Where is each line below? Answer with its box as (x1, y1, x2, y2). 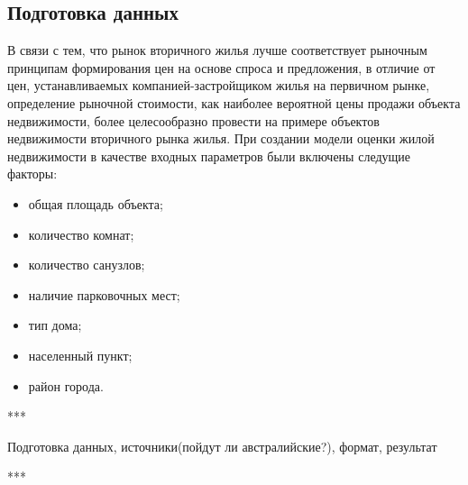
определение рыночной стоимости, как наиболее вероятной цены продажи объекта (7, 93, 461, 112)
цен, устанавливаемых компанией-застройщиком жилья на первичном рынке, (7, 76, 430, 95)
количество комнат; (28, 224, 134, 243)
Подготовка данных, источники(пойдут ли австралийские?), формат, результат (7, 436, 437, 455)
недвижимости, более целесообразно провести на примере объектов (7, 111, 380, 130)
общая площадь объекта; (28, 194, 163, 213)
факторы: (7, 164, 58, 183)
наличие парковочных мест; (28, 285, 180, 304)
